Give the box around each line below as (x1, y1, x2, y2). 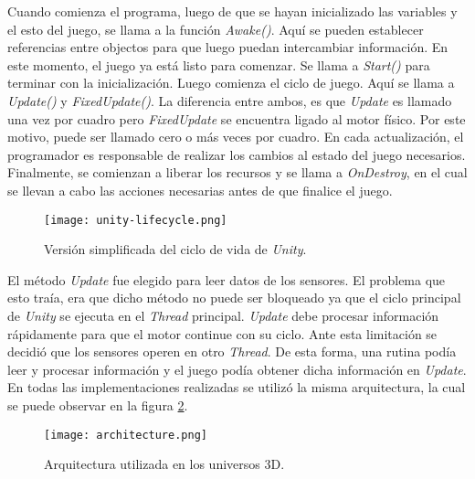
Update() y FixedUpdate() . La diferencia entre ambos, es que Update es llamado (7, 90, 452, 110)
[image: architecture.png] (44, 428, 207, 442)
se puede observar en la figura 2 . (7, 395, 188, 414)
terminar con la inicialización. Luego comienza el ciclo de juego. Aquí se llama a (7, 73, 455, 92)
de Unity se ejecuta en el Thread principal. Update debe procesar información (7, 305, 439, 325)
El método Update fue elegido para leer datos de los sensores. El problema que (7, 270, 446, 289)
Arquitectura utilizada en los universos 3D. (44, 454, 285, 474)
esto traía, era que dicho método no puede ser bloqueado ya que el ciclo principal (7, 288, 461, 307)
